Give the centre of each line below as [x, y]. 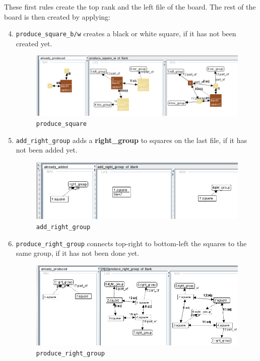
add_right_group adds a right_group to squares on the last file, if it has [131, 140]
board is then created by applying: [57, 16]
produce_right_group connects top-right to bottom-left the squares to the [131, 243]
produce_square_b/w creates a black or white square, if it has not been [126, 33]
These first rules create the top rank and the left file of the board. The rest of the [130, 7]
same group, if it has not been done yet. [78, 253]
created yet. [34, 43]
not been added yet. [47, 150]
